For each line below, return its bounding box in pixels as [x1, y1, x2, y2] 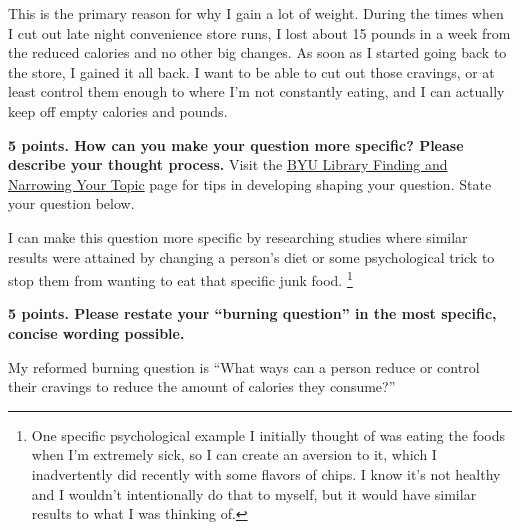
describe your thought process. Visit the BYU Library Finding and [8, 154, 448, 175]
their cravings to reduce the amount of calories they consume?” [8, 376, 396, 397]
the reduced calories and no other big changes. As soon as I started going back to [8, 42, 507, 63]
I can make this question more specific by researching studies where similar [8, 226, 468, 247]
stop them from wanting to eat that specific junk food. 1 [8, 267, 353, 290]
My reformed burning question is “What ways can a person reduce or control [8, 356, 480, 377]
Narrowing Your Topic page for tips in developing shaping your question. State [8, 173, 492, 194]
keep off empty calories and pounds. [8, 100, 228, 121]
